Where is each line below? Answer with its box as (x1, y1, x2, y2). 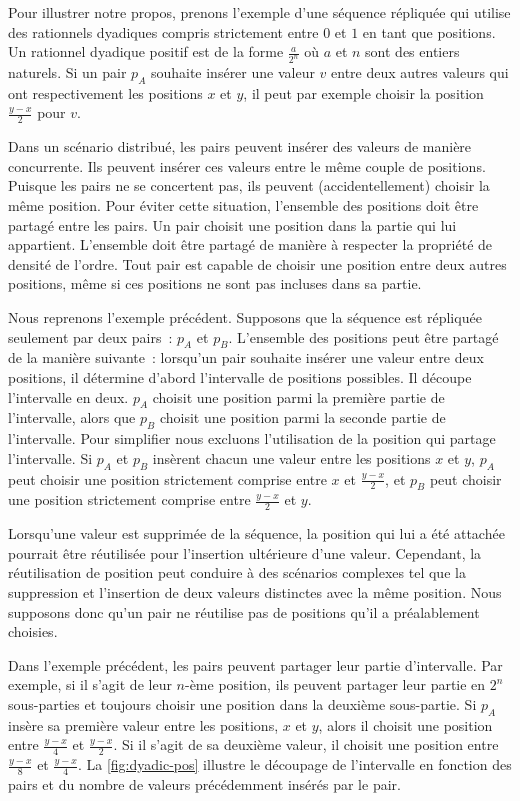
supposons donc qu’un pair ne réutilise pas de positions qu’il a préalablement (8, 601, 480, 622)
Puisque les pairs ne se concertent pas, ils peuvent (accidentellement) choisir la (8, 175, 490, 196)
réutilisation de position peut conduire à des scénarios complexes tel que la (8, 562, 466, 583)
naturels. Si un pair (8, 62, 127, 83)
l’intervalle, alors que (8, 407, 136, 428)
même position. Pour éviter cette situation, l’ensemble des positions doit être (8, 195, 479, 216)
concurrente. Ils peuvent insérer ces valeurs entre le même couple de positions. (8, 155, 486, 176)
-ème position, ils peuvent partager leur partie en (184, 674, 486, 695)
